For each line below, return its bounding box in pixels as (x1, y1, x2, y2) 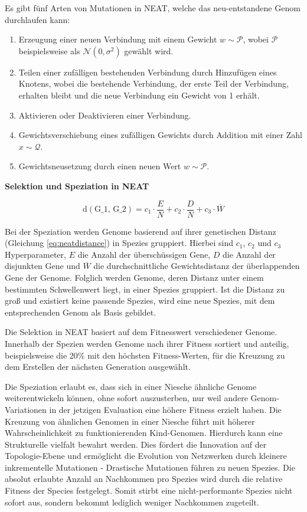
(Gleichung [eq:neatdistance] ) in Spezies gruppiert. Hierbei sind (5, 237, 234, 249)
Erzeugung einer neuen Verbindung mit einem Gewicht (18, 33, 217, 45)
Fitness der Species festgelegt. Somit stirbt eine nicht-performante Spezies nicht (5, 484, 293, 497)
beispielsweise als (18, 44, 80, 57)
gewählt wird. (124, 44, 174, 57)
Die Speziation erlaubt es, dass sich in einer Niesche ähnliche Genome (5, 380, 257, 392)
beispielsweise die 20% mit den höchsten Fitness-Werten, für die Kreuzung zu (5, 349, 285, 361)
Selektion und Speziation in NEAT (5, 179, 149, 192)
